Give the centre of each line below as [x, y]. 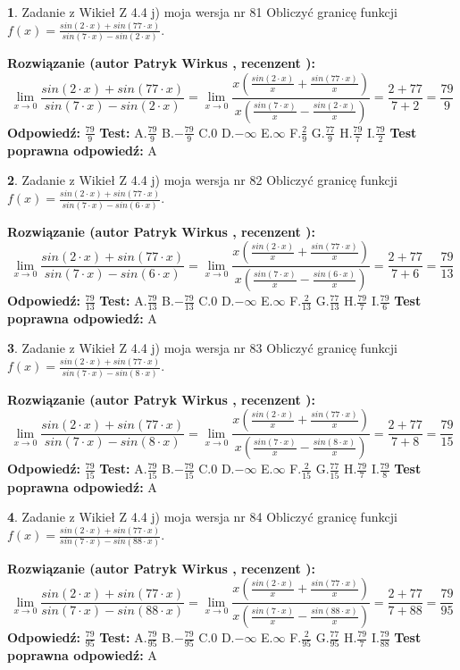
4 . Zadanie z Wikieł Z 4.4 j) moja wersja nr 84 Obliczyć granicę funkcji [202, 517]
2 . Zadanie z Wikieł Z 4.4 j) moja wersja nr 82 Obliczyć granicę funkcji [202, 180]
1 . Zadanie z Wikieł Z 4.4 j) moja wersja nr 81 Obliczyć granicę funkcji [202, 12]
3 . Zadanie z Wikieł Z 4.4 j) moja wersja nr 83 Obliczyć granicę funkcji [202, 348]
